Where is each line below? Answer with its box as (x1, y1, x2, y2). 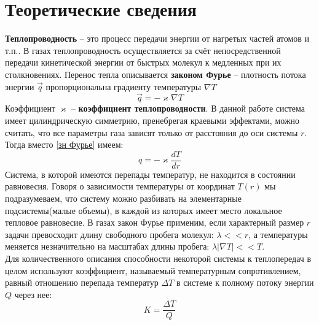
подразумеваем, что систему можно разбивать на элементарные (5, 191, 242, 204)
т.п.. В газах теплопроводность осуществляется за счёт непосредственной (5, 44, 281, 56)
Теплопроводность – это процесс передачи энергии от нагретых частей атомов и (5, 32, 310, 45)
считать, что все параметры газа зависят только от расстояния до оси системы (5, 126, 298, 139)
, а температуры (248, 227, 308, 240)
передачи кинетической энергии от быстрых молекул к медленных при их (5, 56, 282, 69)
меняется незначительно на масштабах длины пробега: (5, 240, 210, 253)
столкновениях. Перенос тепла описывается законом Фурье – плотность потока (5, 67, 306, 80)
